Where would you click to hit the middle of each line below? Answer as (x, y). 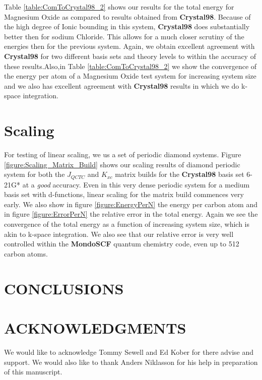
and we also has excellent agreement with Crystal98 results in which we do (122, 85)
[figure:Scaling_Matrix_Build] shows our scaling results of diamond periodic (122, 164)
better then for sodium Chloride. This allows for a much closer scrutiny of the (124, 36)
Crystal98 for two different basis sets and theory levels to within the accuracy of (130, 56)
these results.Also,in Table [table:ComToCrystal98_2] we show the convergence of (130, 66)
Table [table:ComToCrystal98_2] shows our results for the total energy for (119, 7)
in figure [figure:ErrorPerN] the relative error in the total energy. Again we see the (131, 214)
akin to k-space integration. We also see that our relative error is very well (119, 234)
